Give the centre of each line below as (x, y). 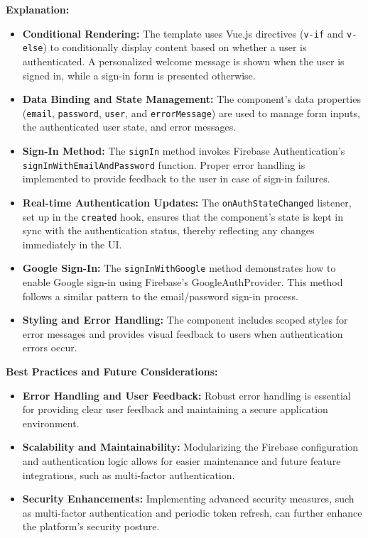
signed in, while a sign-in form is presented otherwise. (139, 75)
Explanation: (38, 9)
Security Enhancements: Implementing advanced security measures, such (188, 499)
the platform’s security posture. (91, 526)
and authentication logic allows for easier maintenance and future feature (182, 460)
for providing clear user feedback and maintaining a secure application (175, 409)
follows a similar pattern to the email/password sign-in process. (160, 296)
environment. (51, 423)
